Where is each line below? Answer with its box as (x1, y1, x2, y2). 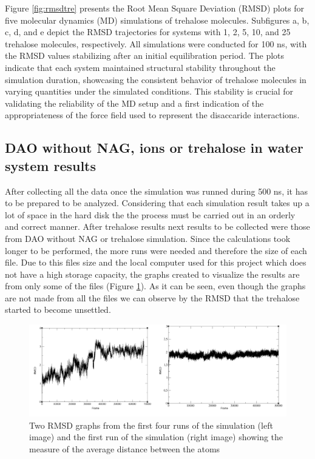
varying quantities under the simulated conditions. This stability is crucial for (5, 85, 294, 98)
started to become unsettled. (5, 303, 111, 316)
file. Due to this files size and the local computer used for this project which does (5, 256, 307, 269)
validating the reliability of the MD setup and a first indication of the (5, 96, 264, 109)
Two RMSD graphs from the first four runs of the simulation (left (29, 418, 273, 431)
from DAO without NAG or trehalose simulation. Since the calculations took (5, 232, 291, 244)
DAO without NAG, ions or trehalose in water (5, 138, 303, 157)
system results (5, 156, 97, 175)
